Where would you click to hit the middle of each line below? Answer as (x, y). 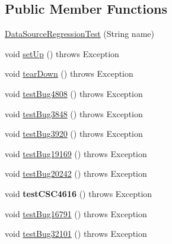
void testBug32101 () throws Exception (76, 234)
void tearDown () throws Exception (69, 73)
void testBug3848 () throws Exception (74, 113)
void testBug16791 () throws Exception (76, 213)
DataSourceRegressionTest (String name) (79, 34)
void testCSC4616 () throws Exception (79, 193)
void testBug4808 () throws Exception (74, 93)
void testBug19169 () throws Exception (76, 153)
